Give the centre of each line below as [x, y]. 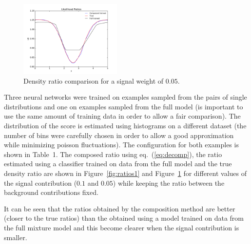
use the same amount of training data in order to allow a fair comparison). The [122, 116]
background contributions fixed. [51, 192]
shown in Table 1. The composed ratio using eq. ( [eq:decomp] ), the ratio [113, 154]
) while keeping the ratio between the [169, 183]
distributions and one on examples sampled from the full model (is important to [124, 106]
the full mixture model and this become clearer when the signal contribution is [122, 227]
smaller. [16, 237]
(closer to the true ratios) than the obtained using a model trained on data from [124, 218]
